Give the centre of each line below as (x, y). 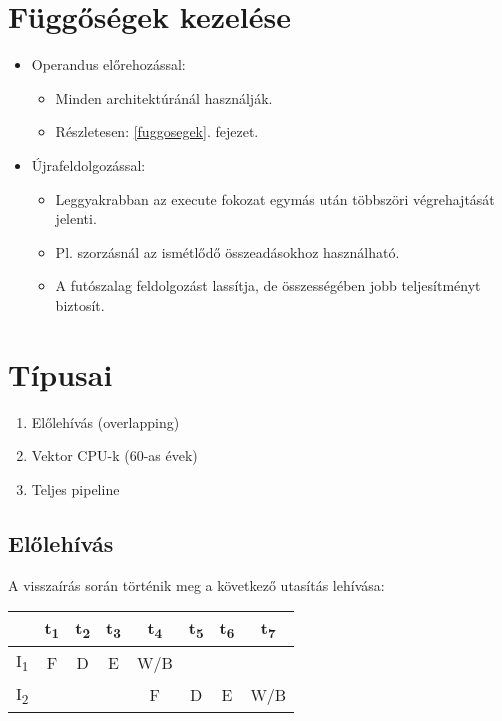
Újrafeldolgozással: (88, 164)
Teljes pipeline (75, 488)
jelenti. (76, 218)
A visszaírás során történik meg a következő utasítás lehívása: (196, 584)
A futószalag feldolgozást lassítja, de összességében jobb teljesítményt (268, 285)
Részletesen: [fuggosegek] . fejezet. (157, 131)
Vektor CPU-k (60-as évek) (114, 455)
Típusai (60, 373)
